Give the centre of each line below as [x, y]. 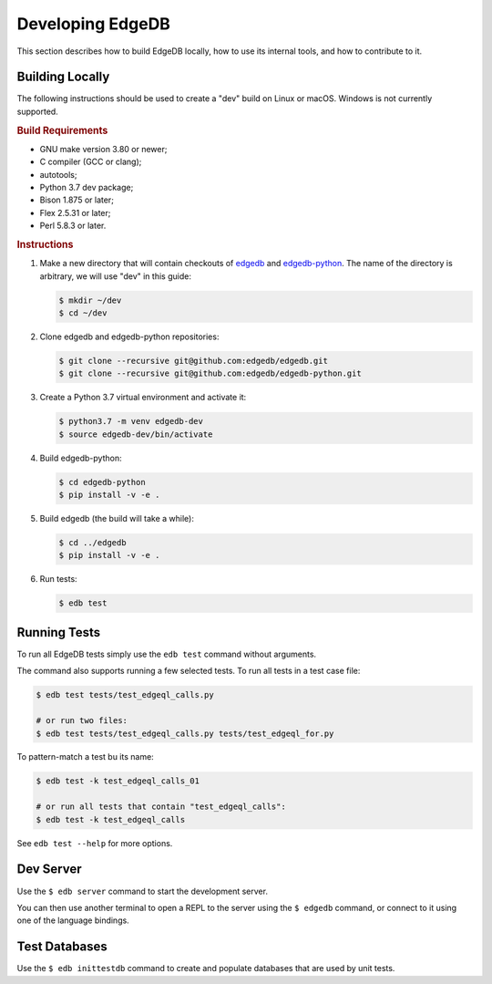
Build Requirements [62, 130]
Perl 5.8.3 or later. [73, 226]
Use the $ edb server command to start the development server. [143, 891]
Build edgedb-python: [81, 458]
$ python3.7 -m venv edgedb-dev [131, 421]
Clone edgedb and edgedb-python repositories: [129, 337]
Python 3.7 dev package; [87, 188]
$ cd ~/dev [83, 313]
